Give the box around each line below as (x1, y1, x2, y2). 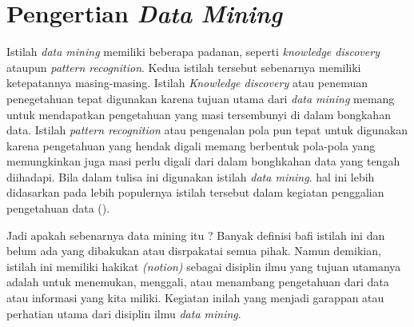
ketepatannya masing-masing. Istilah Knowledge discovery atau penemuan (6, 74, 368, 91)
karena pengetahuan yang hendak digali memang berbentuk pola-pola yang (6, 137, 376, 154)
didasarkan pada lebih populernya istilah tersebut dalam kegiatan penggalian (6, 184, 384, 201)
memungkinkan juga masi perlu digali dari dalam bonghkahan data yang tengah (6, 153, 400, 169)
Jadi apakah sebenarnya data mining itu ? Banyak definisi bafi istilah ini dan (6, 226, 385, 243)
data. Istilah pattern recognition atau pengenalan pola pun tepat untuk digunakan (6, 122, 408, 138)
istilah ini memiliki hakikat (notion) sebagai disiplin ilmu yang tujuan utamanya (6, 257, 401, 274)
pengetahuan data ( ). (6, 200, 110, 217)
